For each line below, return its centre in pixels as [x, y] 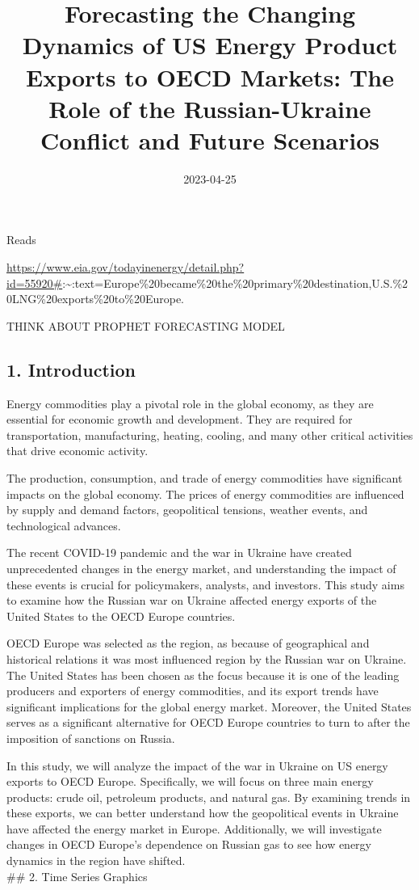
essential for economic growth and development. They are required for [180, 419]
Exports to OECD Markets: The [210, 76]
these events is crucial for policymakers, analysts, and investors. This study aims [205, 584]
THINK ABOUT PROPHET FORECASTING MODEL [146, 325]
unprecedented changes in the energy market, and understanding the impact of [201, 568]
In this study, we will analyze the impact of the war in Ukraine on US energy [197, 765]
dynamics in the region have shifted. [96, 860]
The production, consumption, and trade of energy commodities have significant [205, 478]
